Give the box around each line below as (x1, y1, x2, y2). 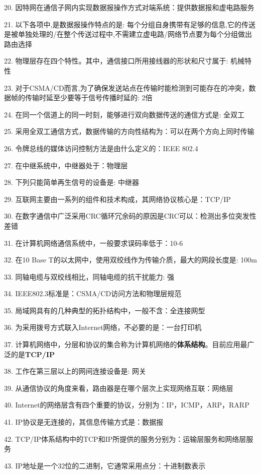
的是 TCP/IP (11, 349, 55, 359)
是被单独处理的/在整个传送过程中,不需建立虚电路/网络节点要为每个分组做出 (4, 29, 252, 39)
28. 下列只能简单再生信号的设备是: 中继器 (4, 177, 140, 187)
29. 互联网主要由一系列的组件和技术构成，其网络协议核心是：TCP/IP (4, 193, 231, 204)
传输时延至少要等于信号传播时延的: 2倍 (25, 92, 153, 103)
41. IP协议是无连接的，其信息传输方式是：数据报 (4, 417, 164, 427)
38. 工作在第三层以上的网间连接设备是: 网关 (4, 366, 147, 376)
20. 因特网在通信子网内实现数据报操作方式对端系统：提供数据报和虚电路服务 (4, 2, 254, 12)
